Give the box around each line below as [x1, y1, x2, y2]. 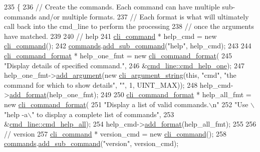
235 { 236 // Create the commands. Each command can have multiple [4, 1, 220, 11]
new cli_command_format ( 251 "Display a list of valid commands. [4, 99, 209, 109]
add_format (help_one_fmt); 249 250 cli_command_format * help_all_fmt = [9, 89, 251, 100]
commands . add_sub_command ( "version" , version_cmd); [4, 138, 179, 149]
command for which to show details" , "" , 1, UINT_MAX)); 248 [4, 79, 198, 90]
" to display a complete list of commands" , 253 [32, 109, 174, 119]
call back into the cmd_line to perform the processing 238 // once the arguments [4, 21, 254, 31]
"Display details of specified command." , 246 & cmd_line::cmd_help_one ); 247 [4, 60, 244, 70]
